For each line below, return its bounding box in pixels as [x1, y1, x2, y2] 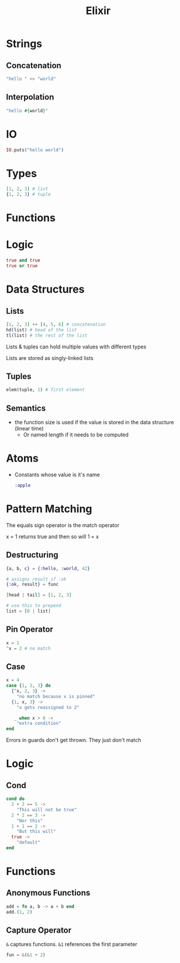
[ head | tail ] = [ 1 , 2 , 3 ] [6, 592, 72, 598]
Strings [6, 37, 43, 50]
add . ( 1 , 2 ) [6, 909, 33, 915]
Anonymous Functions [6, 888, 91, 898]
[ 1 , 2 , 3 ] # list [6, 186, 49, 192]
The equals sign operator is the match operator [6, 521, 120, 528]
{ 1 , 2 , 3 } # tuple [6, 192, 51, 198]
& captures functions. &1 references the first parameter [6, 941, 137, 948]
